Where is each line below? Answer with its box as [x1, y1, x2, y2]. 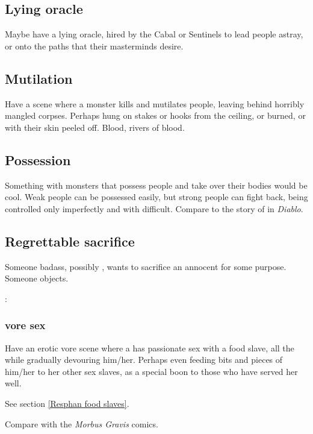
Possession [5, 150, 71, 169]
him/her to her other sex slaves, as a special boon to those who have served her [5, 365, 298, 377]
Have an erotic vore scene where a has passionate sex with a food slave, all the [5, 341, 294, 354]
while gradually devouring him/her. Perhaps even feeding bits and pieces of [5, 353, 283, 366]
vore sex [5, 318, 46, 333]
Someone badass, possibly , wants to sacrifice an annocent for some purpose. [5, 260, 287, 272]
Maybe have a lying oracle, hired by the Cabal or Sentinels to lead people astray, [5, 28, 303, 40]
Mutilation [5, 69, 73, 87]
